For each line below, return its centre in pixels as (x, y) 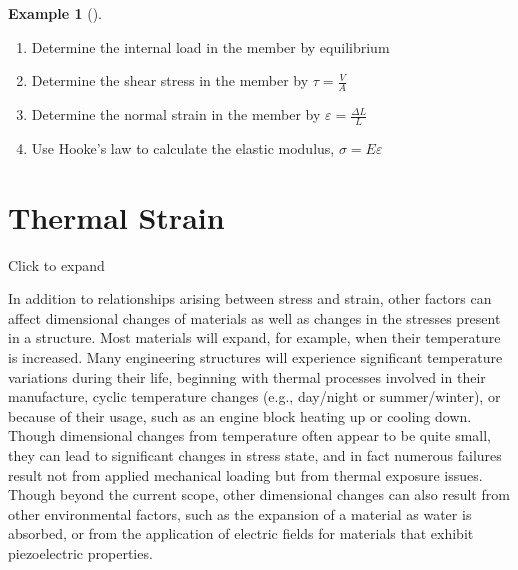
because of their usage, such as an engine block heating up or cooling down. (240, 415)
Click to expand (56, 264)
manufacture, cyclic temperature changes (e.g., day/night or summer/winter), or (254, 396)
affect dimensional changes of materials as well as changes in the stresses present (254, 317)
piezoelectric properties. (80, 552)
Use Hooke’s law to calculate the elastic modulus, (183, 147)
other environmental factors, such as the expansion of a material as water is (240, 513)
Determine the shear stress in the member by (170, 80)
